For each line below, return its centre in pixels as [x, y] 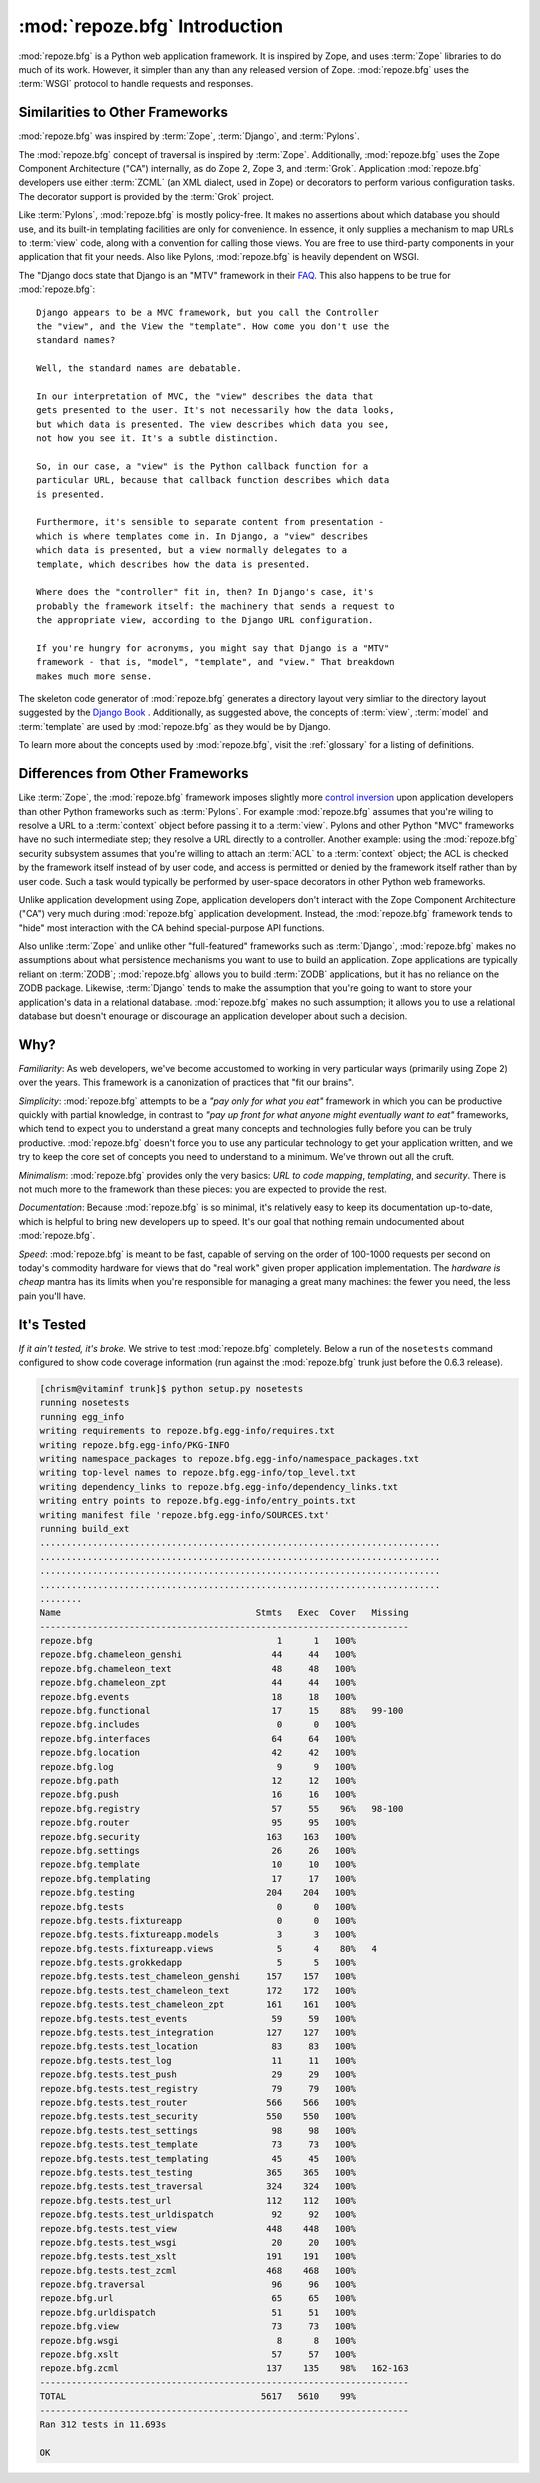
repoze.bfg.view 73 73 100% [198, 2326]
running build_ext [84, 1528]
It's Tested [52, 1324]
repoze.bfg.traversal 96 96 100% [198, 2284]
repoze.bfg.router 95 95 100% [198, 1823]
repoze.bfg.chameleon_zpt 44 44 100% [198, 1683]
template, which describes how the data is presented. [173, 564]
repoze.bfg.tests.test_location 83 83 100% [198, 2046]
